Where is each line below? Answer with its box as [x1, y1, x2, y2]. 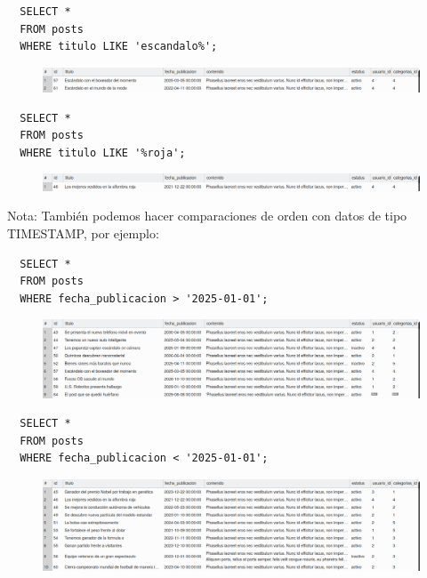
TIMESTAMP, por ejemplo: [7, 223, 159, 242]
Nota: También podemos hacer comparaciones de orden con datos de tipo [7, 206, 407, 225]
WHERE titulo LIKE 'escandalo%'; [20, 40, 218, 53]
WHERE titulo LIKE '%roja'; [20, 146, 186, 159]
